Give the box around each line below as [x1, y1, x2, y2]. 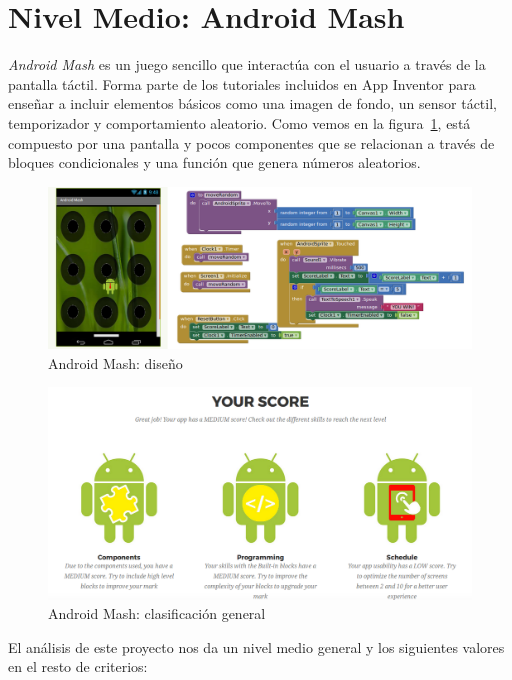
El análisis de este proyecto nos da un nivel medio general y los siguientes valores [8, 636, 505, 657]
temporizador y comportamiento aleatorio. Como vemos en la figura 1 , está [8, 112, 471, 133]
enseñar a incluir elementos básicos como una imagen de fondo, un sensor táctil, [8, 93, 497, 114]
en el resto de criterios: [8, 656, 148, 677]
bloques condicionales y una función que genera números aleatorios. [8, 152, 421, 173]
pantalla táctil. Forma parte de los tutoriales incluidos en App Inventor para [8, 73, 476, 94]
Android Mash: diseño [48, 352, 183, 373]
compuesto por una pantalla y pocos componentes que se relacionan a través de [8, 132, 495, 153]
